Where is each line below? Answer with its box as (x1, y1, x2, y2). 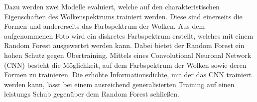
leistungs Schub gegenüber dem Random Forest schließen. (4, 89, 179, 99)
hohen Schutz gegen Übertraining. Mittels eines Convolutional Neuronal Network (4, 50, 252, 60)
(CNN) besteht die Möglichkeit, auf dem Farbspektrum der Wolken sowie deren (4, 59, 247, 70)
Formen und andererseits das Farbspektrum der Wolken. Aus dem (4, 21, 205, 31)
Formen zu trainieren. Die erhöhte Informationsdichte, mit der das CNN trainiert (4, 69, 252, 80)
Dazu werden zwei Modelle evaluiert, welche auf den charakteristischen (4, 1, 220, 11)
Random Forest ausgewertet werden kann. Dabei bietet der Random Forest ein (4, 40, 245, 51)
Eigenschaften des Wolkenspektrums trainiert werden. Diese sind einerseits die (4, 11, 243, 21)
